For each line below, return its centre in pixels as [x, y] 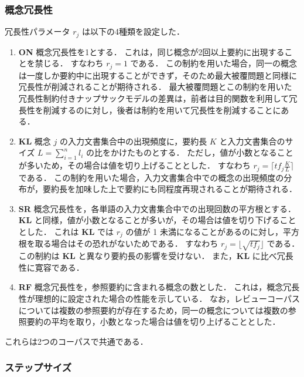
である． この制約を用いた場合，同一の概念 [214, 63]
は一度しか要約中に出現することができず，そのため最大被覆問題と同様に [158, 75]
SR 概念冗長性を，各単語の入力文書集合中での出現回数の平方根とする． [157, 208]
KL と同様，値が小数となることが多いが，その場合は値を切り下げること [157, 220]
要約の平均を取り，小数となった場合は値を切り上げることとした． [153, 322]
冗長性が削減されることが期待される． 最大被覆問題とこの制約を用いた [155, 87]
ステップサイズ [38, 367]
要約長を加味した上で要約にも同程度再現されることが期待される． [170, 189]
